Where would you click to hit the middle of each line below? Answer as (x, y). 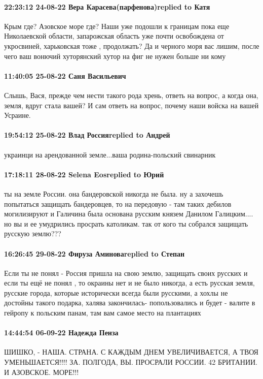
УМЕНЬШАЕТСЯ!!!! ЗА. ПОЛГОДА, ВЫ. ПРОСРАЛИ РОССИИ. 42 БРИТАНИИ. (131, 362)
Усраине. (17, 115)
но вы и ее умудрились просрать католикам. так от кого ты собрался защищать (126, 223)
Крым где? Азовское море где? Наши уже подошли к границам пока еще (117, 26)
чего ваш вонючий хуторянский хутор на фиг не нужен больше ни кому (115, 56)
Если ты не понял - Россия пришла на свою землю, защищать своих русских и (126, 273)
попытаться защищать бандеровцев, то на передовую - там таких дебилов (118, 203)
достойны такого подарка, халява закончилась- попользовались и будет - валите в (130, 303)
